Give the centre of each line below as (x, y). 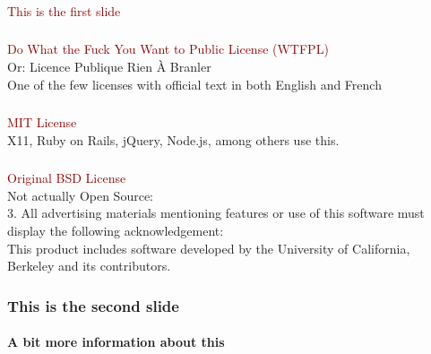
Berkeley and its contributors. (89, 266)
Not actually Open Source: (81, 195)
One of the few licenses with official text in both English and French (194, 84)
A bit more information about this (116, 342)
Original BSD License (67, 178)
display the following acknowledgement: (116, 231)
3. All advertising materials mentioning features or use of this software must (216, 213)
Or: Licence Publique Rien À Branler (109, 67)
